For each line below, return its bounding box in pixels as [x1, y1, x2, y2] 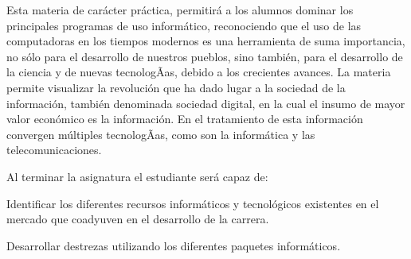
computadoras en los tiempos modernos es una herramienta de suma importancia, [6, 33, 405, 49]
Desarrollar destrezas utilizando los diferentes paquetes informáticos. [6, 237, 341, 253]
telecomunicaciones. [6, 141, 102, 158]
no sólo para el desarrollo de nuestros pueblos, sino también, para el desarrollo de [6, 48, 403, 64]
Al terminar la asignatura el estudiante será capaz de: [6, 168, 268, 184]
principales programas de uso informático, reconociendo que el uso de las [6, 17, 362, 33]
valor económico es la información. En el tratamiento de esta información [6, 110, 363, 127]
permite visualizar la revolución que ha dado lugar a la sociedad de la [6, 79, 346, 95]
